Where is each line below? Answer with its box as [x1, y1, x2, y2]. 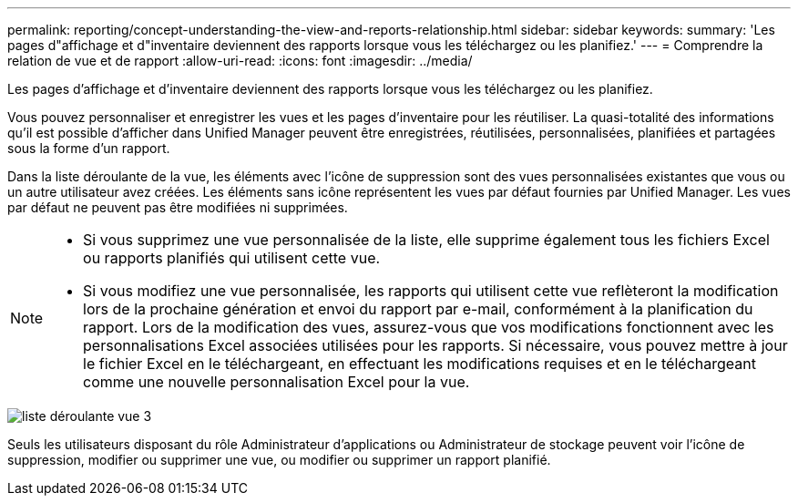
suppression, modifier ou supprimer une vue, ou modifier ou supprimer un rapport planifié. [7, 452, 551, 467]
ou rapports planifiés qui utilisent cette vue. [83, 249, 381, 267]
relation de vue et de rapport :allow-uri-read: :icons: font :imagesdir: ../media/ [7, 53, 473, 68]
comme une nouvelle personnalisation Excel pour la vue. [83, 373, 470, 391]
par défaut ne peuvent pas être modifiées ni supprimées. [7, 200, 348, 215]
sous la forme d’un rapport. [7, 140, 170, 156]
